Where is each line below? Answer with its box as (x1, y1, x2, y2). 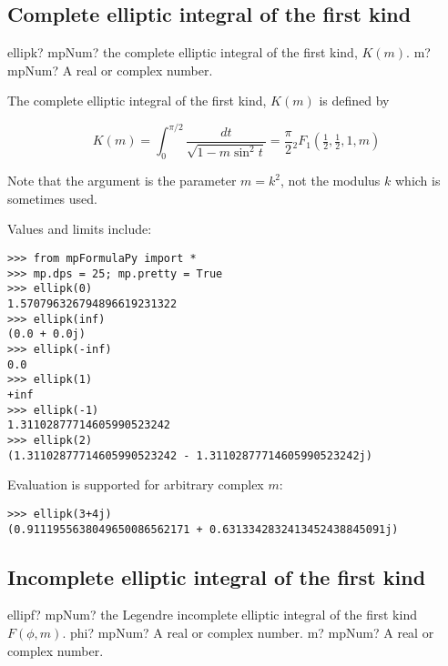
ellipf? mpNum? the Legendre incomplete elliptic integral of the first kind (7, 605, 417, 624)
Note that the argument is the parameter (7, 171, 237, 190)
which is (394, 171, 441, 190)
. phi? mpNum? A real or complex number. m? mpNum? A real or (62, 622, 434, 641)
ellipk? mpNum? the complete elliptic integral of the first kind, (7, 43, 358, 62)
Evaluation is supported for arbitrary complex (7, 475, 264, 494)
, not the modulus (280, 171, 381, 190)
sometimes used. (7, 188, 97, 207)
